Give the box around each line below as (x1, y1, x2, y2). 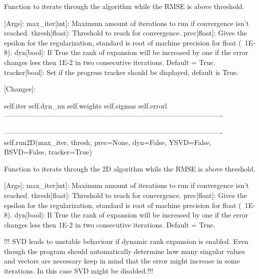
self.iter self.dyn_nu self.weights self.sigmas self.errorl (4, 100, 167, 110)
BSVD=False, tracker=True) (4, 146, 92, 157)
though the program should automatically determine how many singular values (4, 245, 246, 256)
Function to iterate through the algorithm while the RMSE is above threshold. (4, 1, 245, 11)
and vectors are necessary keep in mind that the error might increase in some (4, 255, 240, 266)
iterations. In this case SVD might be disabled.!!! (4, 265, 153, 276)
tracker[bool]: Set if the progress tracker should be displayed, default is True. (4, 66, 239, 77)
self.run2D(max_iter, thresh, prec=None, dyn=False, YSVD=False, (4, 136, 212, 147)
